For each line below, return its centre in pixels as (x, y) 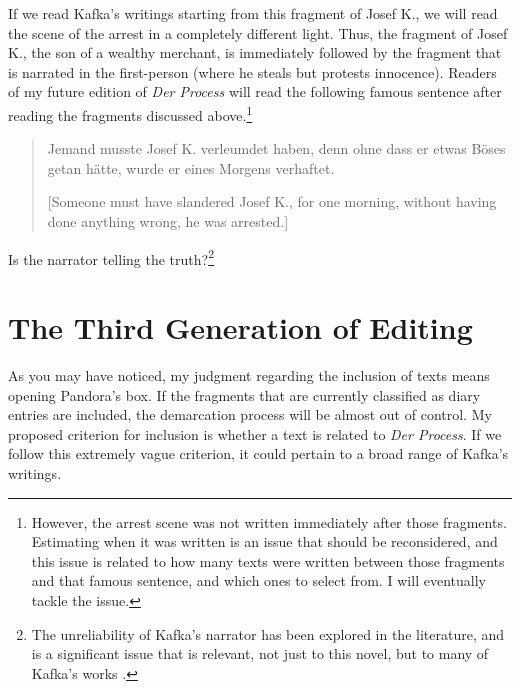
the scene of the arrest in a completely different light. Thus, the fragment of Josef (258, 32)
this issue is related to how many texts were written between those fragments (268, 560)
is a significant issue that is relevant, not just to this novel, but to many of (260, 653)
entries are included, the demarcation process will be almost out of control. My (250, 414)
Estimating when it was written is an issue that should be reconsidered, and (264, 541)
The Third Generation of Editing (240, 327)
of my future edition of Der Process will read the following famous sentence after (255, 91)
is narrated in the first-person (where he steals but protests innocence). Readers (252, 71)
